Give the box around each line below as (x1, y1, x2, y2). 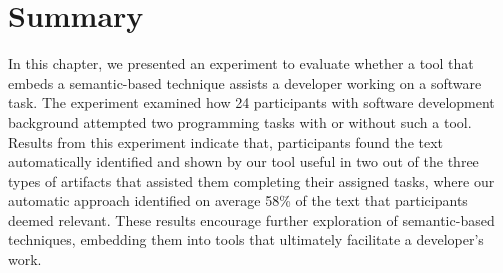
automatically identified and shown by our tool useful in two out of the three (8, 151, 479, 172)
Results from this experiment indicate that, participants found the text (8, 131, 444, 152)
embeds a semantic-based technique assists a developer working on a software (8, 72, 482, 93)
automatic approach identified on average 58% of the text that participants (8, 190, 468, 211)
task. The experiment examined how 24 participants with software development (8, 92, 495, 113)
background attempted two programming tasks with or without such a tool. (8, 111, 472, 132)
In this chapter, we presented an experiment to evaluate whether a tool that (8, 53, 474, 74)
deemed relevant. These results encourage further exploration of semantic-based (8, 209, 495, 230)
